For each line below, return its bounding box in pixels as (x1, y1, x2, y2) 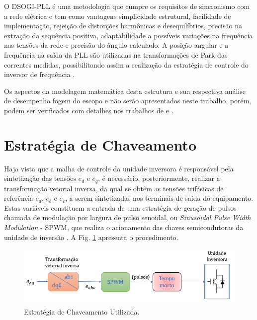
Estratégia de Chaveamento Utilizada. (24, 307, 140, 317)
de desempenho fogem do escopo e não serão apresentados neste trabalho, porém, (4, 95, 252, 106)
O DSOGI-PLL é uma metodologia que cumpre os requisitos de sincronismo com (4, 1, 250, 11)
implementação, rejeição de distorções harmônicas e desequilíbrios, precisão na (4, 20, 242, 31)
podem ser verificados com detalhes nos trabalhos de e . (4, 105, 173, 115)
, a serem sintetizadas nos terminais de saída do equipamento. (65, 193, 254, 203)
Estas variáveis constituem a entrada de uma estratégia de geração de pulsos (4, 202, 237, 213)
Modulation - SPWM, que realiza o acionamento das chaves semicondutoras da (4, 222, 244, 233)
